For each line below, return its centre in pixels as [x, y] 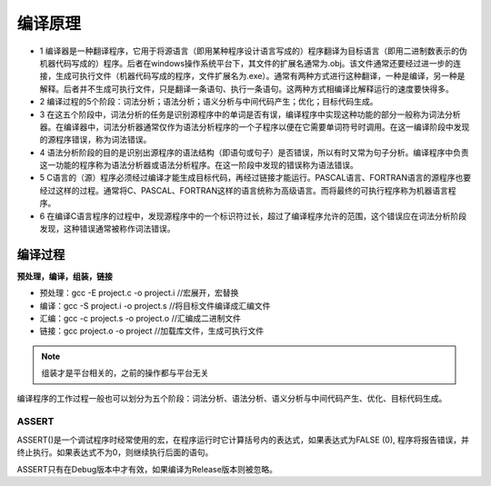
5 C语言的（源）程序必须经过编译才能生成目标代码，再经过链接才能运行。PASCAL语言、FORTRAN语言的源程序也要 [256, 178]
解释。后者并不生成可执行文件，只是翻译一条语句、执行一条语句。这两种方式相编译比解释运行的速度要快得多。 [246, 89]
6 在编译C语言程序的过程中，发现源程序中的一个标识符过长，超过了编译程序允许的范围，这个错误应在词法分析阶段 [253, 216]
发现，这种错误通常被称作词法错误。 [107, 229]
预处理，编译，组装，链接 [65, 276]
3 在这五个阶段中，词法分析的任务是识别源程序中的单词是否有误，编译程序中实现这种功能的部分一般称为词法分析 [250, 114]
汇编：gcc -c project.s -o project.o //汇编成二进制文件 [140, 319]
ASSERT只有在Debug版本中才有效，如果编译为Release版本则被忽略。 [147, 469]
